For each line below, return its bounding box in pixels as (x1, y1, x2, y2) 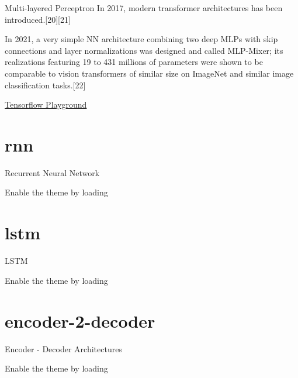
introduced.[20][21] (5, 13, 71, 25)
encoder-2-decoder (5, 308, 155, 332)
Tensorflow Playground (5, 98, 87, 111)
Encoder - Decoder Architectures (5, 342, 122, 355)
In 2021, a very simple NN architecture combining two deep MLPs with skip (5, 33, 278, 45)
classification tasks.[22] (5, 78, 86, 91)
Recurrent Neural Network (5, 166, 100, 178)
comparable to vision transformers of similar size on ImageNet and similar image (5, 67, 294, 79)
